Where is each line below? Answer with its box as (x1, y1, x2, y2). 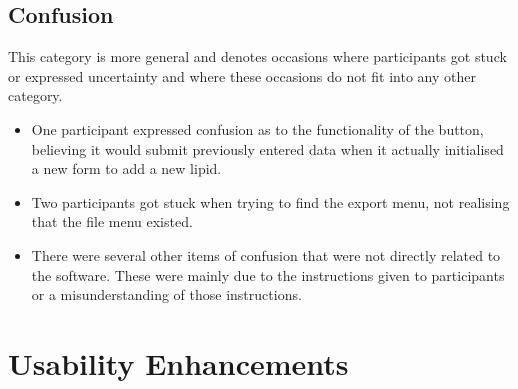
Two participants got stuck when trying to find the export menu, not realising (31, 191, 510, 212)
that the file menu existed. (31, 211, 193, 232)
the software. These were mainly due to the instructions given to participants (31, 264, 505, 285)
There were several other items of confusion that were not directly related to (31, 244, 501, 265)
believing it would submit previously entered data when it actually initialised (31, 138, 504, 159)
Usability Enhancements (8, 342, 349, 383)
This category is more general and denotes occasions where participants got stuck (8, 46, 507, 67)
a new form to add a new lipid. (31, 158, 222, 179)
